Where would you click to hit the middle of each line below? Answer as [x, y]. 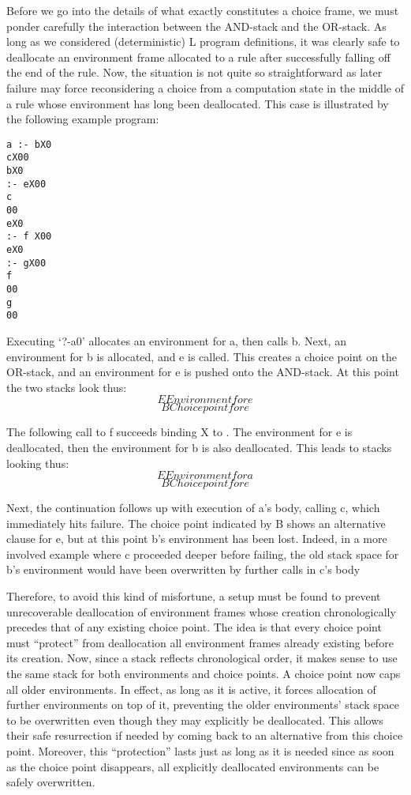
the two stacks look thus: [67, 387]
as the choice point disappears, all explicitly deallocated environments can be [193, 766]
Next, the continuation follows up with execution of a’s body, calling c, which [193, 508]
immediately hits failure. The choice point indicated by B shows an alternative [196, 523]
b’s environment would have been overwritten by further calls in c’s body [183, 569]
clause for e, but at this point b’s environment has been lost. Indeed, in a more [197, 539]
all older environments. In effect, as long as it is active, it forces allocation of [191, 689]
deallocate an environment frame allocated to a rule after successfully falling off [198, 57]
